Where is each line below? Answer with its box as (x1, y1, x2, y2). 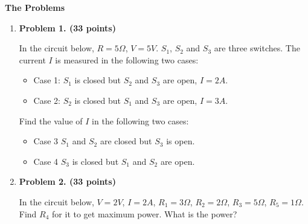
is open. (166, 135, 195, 147)
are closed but (100, 135, 152, 147)
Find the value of (19, 114, 83, 127)
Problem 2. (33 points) (19, 175, 116, 188)
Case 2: (33, 94, 60, 106)
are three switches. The (214, 42, 300, 54)
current (19, 53, 46, 66)
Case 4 (33, 155, 59, 167)
